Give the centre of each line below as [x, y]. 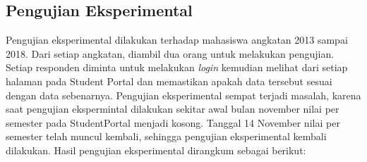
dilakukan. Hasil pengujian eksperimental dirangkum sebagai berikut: [156, 150]
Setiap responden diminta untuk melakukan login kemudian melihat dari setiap [177, 67]
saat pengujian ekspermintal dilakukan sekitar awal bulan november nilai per [173, 109]
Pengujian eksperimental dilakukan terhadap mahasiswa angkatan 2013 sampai [177, 40]
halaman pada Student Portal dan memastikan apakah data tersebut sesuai [169, 81]
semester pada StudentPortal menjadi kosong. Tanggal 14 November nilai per [173, 122]
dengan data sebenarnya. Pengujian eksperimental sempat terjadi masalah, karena [183, 95]
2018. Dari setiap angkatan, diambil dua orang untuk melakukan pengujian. [170, 53]
